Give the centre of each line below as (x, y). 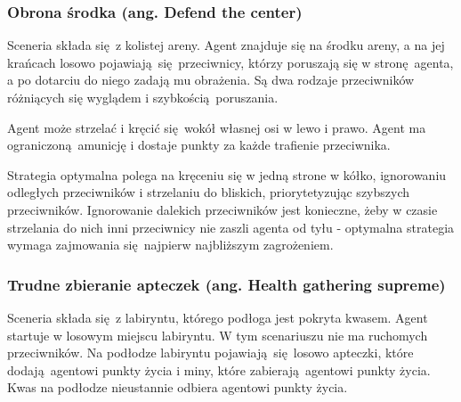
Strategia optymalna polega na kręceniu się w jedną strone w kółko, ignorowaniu (227, 174)
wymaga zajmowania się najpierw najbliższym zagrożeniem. (170, 245)
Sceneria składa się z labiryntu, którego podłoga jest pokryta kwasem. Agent (218, 317)
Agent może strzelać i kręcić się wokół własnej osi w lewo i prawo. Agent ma (217, 127)
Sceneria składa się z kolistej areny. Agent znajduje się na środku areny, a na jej (226, 45)
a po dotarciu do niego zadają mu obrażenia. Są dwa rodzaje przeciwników (211, 80)
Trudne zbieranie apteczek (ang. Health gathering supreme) (226, 284)
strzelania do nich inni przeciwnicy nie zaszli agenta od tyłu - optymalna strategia (231, 227)
